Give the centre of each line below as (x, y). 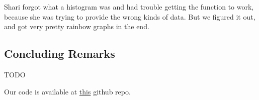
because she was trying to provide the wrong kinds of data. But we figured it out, (130, 16)
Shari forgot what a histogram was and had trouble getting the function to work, (129, 7)
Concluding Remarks (60, 54)
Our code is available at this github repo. (67, 91)
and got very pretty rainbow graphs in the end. (77, 26)
